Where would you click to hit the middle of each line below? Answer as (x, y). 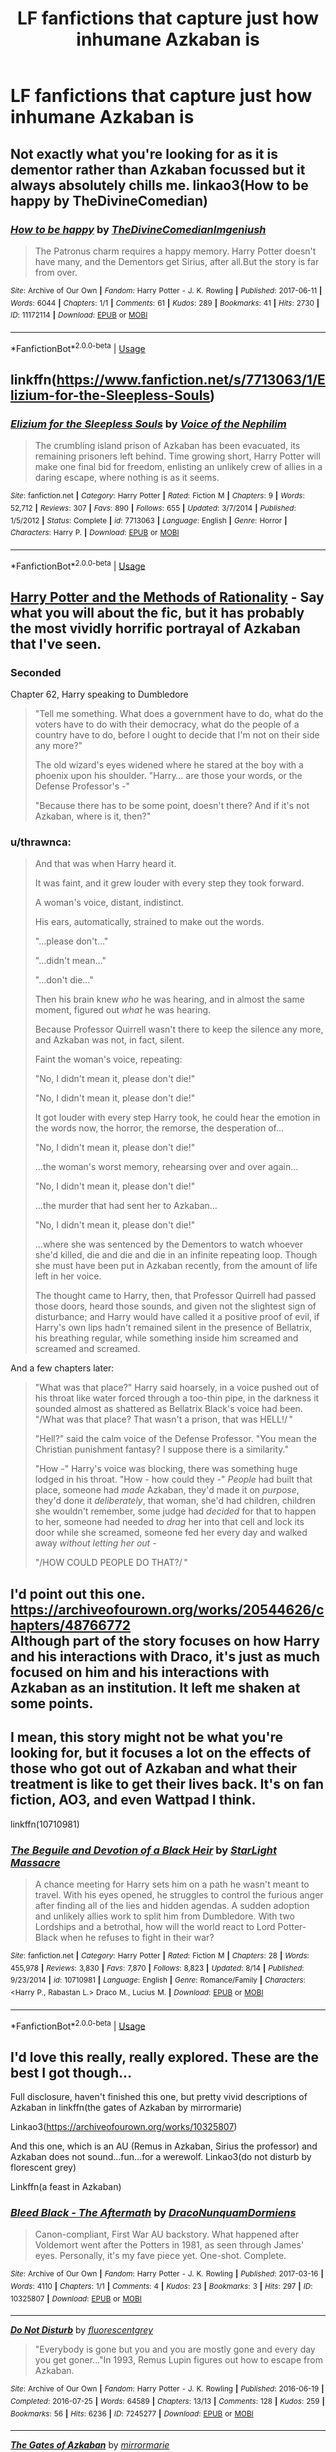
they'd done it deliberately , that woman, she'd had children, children (175, 1501)
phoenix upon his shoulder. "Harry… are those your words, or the (168, 776)
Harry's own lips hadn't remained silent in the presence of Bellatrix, (173, 1328)
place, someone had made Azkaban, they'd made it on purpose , (167, 1490)
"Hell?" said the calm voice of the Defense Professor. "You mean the (175, 1439)
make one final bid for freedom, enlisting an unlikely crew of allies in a (178, 467)
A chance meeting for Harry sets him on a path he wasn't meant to (172, 1884)
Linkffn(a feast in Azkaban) (66, 2187)
